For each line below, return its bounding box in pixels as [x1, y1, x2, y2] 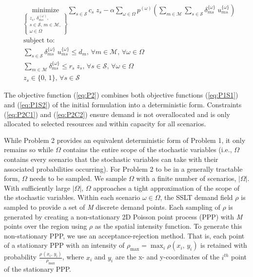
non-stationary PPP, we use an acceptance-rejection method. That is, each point [4, 230, 245, 240]
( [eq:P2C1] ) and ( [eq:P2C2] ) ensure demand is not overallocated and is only [4, 109, 230, 119]
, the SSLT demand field [160, 192, 233, 202]
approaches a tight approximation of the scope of [93, 182, 240, 193]
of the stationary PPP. [4, 264, 72, 274]
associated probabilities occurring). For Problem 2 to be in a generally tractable [4, 163, 243, 174]
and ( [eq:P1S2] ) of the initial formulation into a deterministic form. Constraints [4, 99, 242, 109]
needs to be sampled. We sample [29, 173, 127, 183]
